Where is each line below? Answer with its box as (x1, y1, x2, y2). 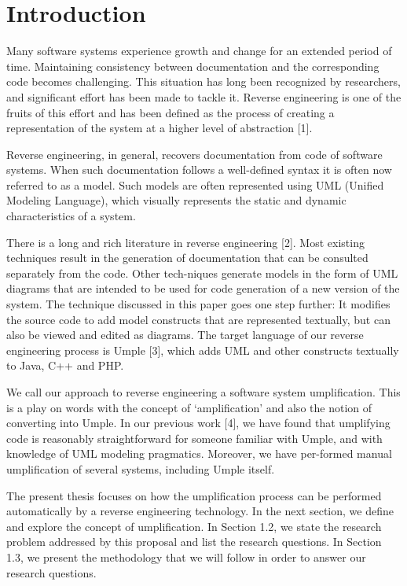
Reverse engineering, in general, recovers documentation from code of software (6, 146, 383, 162)
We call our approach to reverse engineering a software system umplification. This (6, 384, 401, 400)
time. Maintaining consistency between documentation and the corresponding (6, 57, 379, 74)
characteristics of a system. (6, 208, 136, 224)
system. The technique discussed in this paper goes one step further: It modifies (6, 296, 390, 312)
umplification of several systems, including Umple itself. (6, 460, 275, 477)
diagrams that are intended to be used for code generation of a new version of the (6, 280, 400, 297)
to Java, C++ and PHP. (6, 357, 124, 374)
